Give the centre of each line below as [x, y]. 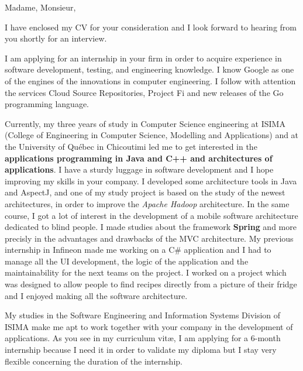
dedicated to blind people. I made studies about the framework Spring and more [151, 227]
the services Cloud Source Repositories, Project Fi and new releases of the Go [144, 92]
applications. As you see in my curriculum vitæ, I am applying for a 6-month [143, 338]
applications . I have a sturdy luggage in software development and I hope [139, 169]
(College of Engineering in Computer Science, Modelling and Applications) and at [152, 135]
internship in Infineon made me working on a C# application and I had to [138, 250]
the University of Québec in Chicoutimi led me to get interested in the [131, 146]
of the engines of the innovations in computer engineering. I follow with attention [150, 80]
